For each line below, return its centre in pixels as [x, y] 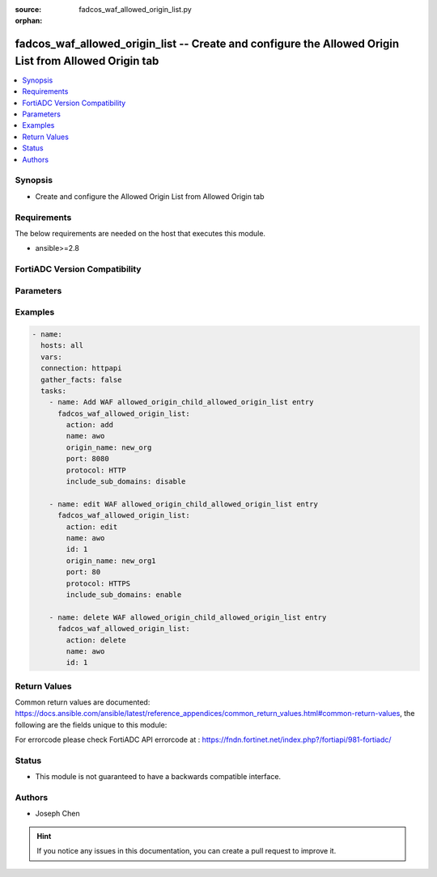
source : [28, 9]
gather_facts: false [81, 379]
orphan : [29, 21]
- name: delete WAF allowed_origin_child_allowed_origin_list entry [188, 617]
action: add [89, 425]
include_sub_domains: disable [126, 482]
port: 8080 [87, 459]
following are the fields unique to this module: [91, 725]
